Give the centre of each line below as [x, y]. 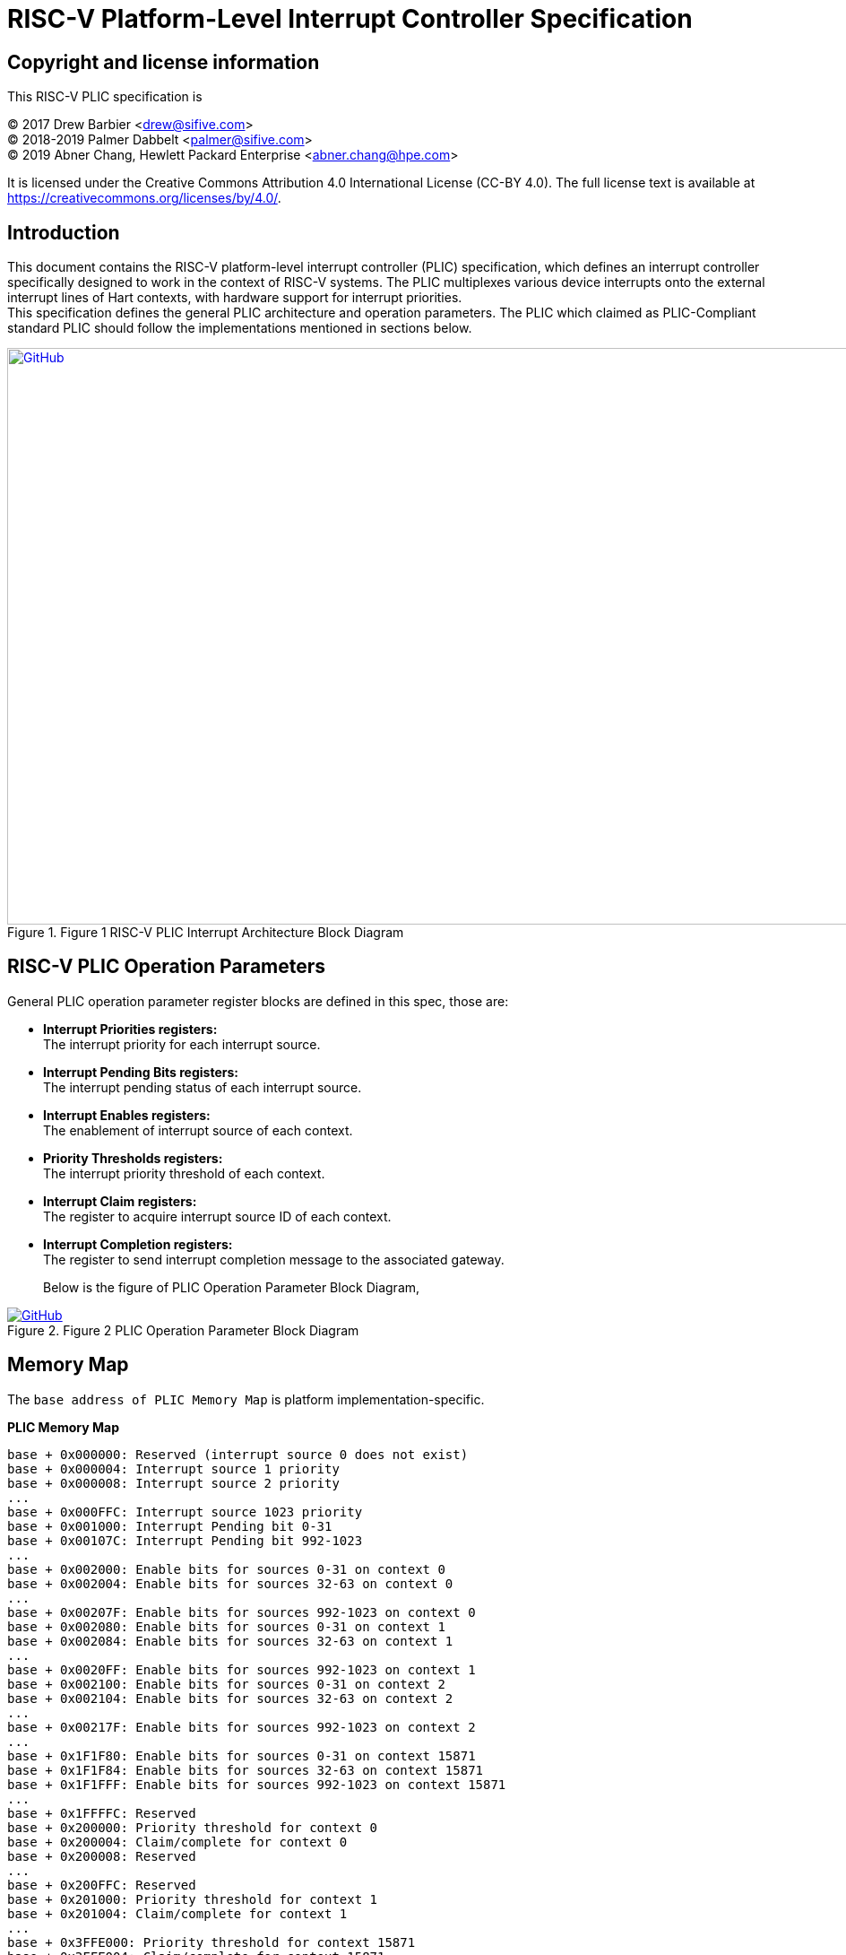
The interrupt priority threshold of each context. [184, 1173]
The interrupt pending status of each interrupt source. [203, 1087]
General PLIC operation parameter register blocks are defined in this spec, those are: [258, 1001]
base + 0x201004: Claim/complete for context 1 [177, 1913]
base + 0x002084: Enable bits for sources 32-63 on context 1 [230, 1641]
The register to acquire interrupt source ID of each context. [217, 1216]
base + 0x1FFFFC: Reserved [102, 1813]
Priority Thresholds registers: [133, 1158]
